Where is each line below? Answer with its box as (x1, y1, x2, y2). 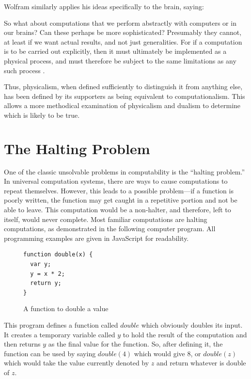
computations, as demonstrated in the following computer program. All (4, 223, 216, 234)
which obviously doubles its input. (141, 319, 243, 330)
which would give (134, 348, 185, 358)
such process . (4, 65, 45, 75)
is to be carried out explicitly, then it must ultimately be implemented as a (4, 46, 227, 56)
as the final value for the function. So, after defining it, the (48, 339, 223, 349)
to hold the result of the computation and (123, 329, 247, 339)
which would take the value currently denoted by (4, 358, 149, 368)
